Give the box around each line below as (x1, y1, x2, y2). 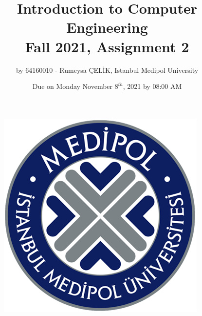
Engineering (66, 17, 148, 37)
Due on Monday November (32, 81, 113, 91)
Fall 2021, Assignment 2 (25, 36, 189, 56)
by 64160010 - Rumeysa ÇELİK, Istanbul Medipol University (16, 64, 199, 75)
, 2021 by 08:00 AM (123, 81, 182, 91)
